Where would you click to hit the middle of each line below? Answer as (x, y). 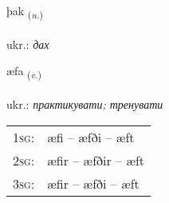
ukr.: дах (28, 44)
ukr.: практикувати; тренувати (85, 104)
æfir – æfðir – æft (96, 160)
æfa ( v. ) (24, 72)
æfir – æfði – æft (93, 183)
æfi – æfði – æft (91, 137)
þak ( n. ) (25, 12)
